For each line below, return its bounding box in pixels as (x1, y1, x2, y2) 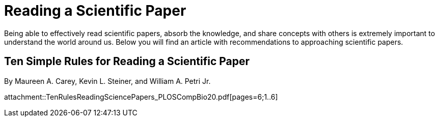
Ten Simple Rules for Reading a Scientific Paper (4, 55, 250, 68)
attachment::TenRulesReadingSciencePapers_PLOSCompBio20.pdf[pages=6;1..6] (4, 92, 278, 101)
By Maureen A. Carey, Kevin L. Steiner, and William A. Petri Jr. (4, 76, 211, 85)
